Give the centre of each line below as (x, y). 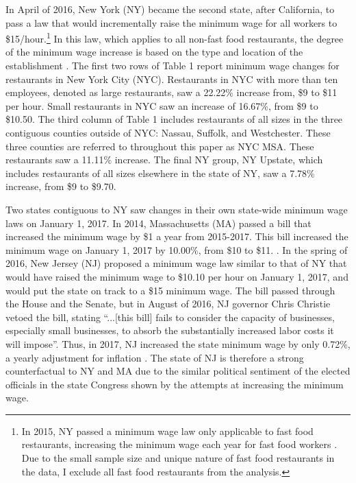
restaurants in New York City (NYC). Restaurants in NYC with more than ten (172, 79)
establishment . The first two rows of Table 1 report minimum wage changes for (173, 66)
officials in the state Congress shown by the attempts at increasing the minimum (175, 384)
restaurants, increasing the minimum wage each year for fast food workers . (179, 444)
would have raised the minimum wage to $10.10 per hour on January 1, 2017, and (177, 276)
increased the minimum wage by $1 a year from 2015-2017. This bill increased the (177, 236)
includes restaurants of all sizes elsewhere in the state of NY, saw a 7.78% (160, 173)
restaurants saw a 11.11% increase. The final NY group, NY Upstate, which (164, 160)
